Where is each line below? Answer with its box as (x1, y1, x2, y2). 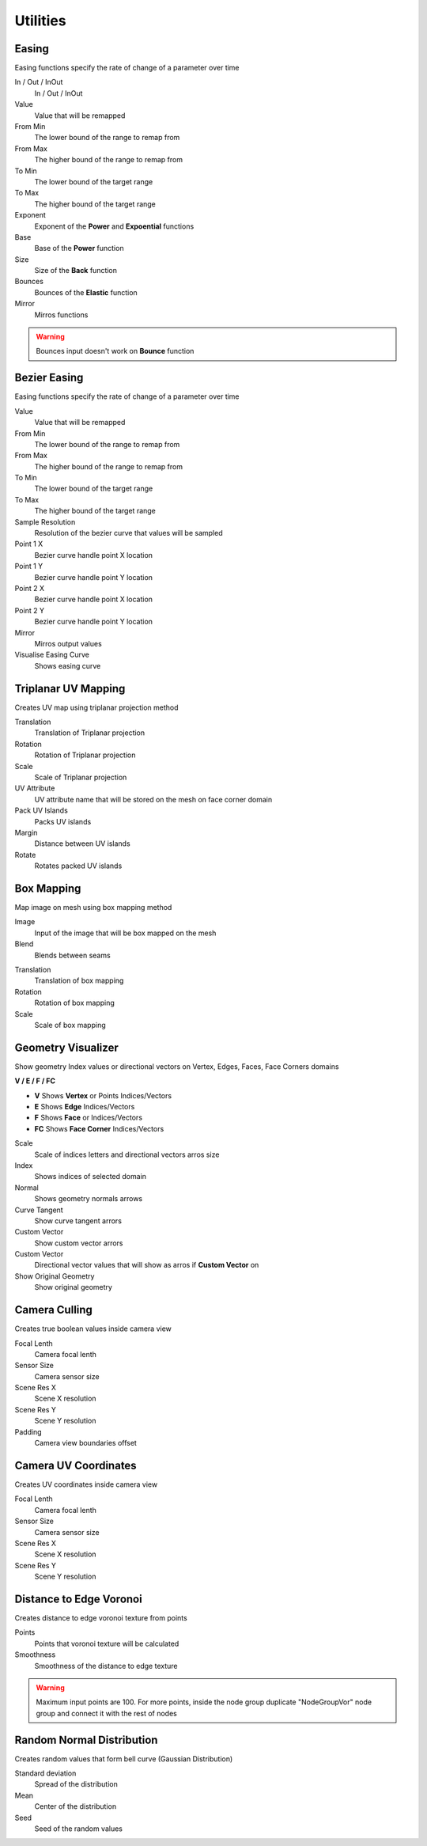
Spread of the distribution (34, 1780, 118, 1789)
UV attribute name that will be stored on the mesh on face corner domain (34, 794, 273, 804)
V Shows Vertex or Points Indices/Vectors (34, 1090, 172, 1100)
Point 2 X (14, 583, 45, 593)
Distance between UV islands (34, 839, 130, 848)
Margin (14, 828, 38, 837)
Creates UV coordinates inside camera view (14, 1480, 158, 1489)
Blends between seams (34, 950, 111, 960)
